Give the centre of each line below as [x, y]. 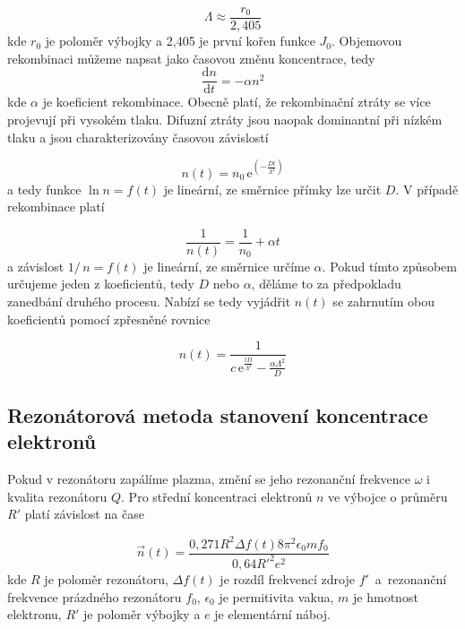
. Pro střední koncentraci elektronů [217, 496]
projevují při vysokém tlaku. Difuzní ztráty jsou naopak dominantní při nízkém [225, 119]
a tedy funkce [44, 189]
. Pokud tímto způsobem [389, 266]
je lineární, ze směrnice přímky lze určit [272, 189]
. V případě [427, 189]
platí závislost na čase [84, 514]
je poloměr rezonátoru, [106, 578]
